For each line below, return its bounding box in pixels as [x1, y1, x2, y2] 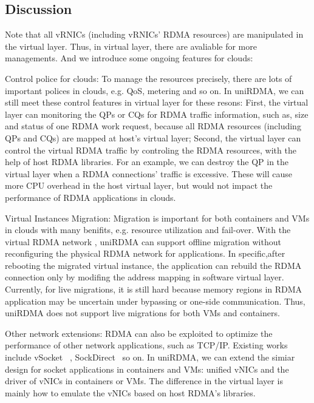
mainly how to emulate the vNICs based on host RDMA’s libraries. [5, 386, 256, 399]
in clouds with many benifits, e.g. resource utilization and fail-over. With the [5, 223, 291, 236]
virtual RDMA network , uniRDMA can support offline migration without [5, 235, 281, 248]
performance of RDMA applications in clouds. [5, 191, 176, 203]
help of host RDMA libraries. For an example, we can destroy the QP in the [5, 155, 289, 168]
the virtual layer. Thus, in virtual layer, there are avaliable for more [5, 39, 257, 52]
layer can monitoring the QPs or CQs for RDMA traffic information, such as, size [5, 107, 309, 120]
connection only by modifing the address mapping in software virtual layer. [5, 271, 284, 283]
